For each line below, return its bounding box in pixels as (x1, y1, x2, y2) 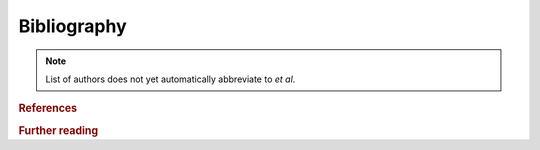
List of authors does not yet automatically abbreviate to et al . (45, 73, 296, 85)
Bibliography (18, 15, 127, 37)
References (18, 101, 78, 115)
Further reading (18, 123, 99, 137)
